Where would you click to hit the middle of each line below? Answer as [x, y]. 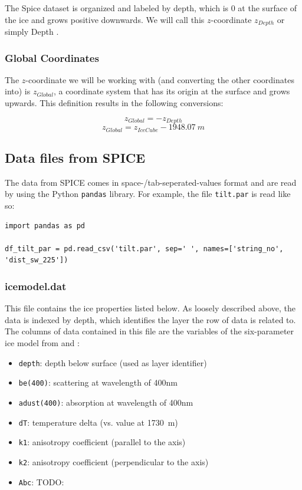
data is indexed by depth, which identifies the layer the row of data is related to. [150, 319]
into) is [18, 91]
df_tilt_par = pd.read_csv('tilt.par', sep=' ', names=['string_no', [144, 249]
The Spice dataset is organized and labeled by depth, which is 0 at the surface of [151, 8]
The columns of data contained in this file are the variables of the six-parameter [150, 331]
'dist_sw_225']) [37, 260]
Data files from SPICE [75, 157]
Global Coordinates [52, 57]
